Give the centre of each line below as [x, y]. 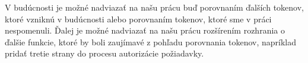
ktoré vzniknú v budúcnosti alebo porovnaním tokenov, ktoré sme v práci [138, 19]
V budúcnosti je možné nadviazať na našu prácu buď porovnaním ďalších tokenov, [154, 7]
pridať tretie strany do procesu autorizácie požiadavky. [104, 53]
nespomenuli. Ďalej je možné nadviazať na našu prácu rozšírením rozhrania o [145, 30]
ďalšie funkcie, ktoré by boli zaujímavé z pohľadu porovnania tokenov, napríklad [151, 42]
